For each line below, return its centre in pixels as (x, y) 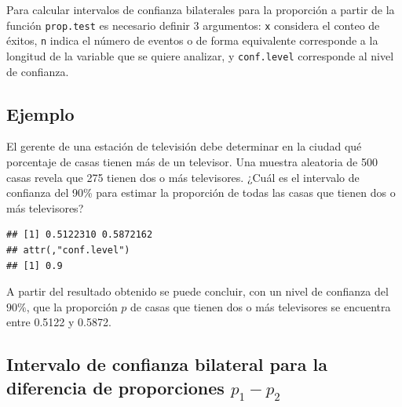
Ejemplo (40, 113)
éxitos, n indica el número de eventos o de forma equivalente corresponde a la (192, 40)
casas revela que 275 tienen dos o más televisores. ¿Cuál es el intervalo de (183, 177)
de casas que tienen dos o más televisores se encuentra (261, 306)
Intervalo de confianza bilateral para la (167, 364)
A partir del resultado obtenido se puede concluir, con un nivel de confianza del (197, 291)
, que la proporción (72, 306)
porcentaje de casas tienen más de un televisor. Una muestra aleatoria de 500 (192, 161)
